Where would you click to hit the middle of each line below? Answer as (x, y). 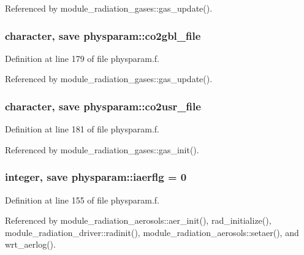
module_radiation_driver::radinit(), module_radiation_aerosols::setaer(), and (152, 232)
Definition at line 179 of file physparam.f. (82, 58)
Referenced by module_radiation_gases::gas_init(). (102, 149)
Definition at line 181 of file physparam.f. (82, 129)
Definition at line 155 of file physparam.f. (82, 200)
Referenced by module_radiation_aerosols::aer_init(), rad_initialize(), (138, 220)
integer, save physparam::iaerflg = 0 (96, 177)
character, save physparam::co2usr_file (103, 106)
